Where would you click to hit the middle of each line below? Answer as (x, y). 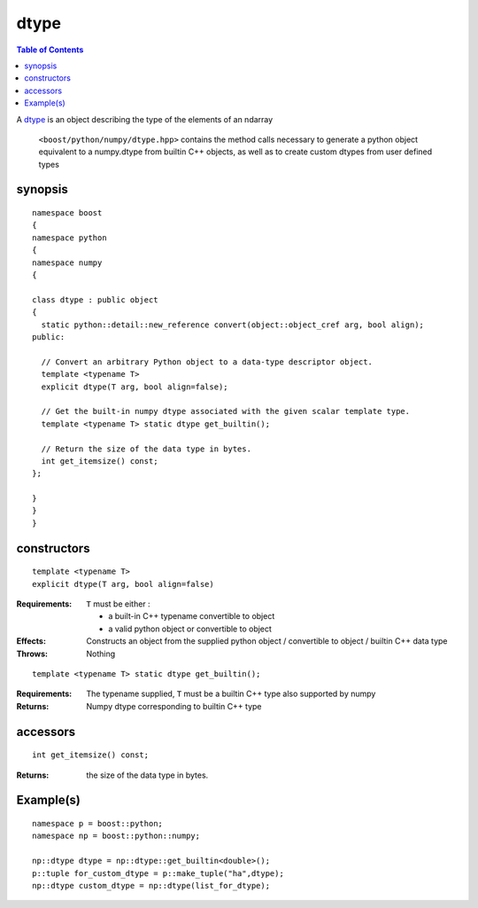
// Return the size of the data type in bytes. (146, 449)
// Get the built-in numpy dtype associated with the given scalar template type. (226, 411)
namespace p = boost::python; (98, 823)
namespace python (69, 238)
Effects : (31, 641)
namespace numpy (67, 262)
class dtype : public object (95, 300)
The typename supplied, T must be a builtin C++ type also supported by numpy (231, 694)
